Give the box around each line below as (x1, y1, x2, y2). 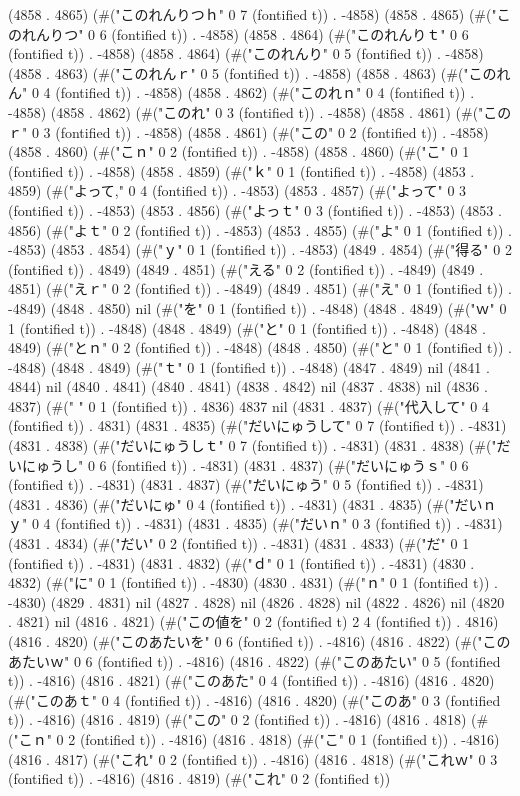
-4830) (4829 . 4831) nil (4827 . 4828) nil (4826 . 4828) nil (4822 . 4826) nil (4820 (8, 591, 505, 612)
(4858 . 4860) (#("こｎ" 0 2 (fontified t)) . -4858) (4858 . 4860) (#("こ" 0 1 (8, 141, 470, 162)
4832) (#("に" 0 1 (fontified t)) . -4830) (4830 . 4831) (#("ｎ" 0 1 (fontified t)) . (8, 572, 498, 593)
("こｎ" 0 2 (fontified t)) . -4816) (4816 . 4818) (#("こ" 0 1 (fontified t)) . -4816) (8, 728, 500, 749)
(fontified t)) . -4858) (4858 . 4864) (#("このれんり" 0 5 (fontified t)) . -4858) (8, 43, 484, 64)
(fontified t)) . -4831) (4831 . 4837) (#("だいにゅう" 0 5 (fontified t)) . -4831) (8, 474, 484, 495)
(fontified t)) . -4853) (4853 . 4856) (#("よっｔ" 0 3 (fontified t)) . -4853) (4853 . (8, 199, 502, 220)
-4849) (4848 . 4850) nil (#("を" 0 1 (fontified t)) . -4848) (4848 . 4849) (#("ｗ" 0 (8, 297, 507, 318)
